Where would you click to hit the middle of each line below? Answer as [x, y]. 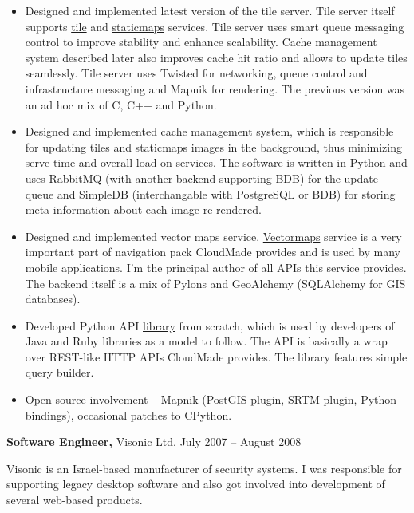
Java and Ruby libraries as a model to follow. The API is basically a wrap [206, 341]
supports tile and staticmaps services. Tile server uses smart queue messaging [215, 26]
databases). [53, 299]
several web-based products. [75, 500]
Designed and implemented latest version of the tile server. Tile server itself [210, 10]
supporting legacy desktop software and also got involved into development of [196, 484]
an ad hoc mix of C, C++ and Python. [121, 104]
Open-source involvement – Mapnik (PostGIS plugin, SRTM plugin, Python [211, 399]
